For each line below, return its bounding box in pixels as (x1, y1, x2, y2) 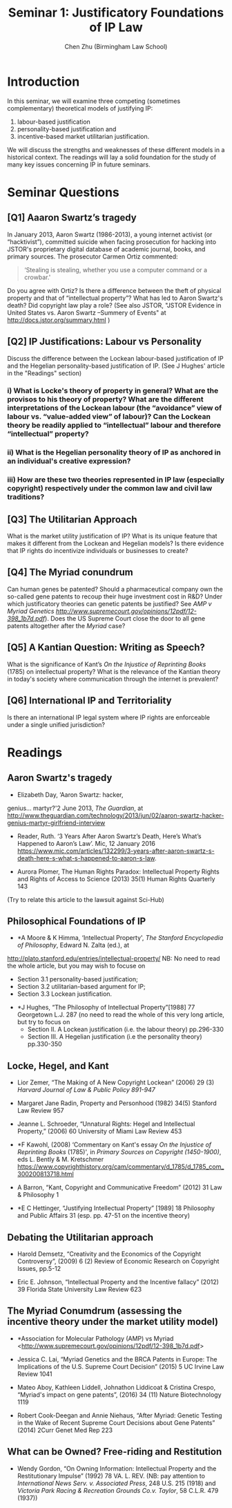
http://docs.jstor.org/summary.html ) (7, 316, 110, 324)
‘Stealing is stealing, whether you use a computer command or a (23, 265, 208, 274)
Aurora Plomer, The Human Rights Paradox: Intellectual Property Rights (17, 867, 220, 876)
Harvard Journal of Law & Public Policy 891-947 (17, 1086, 155, 1094)
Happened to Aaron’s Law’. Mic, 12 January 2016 (17, 839, 155, 847)
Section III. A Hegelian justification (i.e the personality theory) (27, 1033, 202, 1041)
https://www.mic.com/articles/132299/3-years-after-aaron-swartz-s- (17, 847, 215, 855)
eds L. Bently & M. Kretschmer (17, 1156, 104, 1164)
